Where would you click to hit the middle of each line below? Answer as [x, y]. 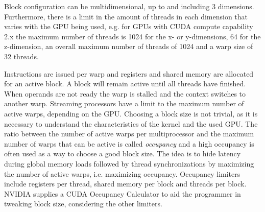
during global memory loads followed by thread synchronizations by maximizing [129, 163]
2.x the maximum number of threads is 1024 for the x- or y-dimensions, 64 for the [132, 36]
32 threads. [21, 56]
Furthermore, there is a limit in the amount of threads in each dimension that [126, 16]
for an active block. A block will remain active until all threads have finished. [125, 84]
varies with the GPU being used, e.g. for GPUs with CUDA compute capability [129, 26]
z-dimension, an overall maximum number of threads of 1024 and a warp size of [129, 46]
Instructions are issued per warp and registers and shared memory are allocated [129, 73]
